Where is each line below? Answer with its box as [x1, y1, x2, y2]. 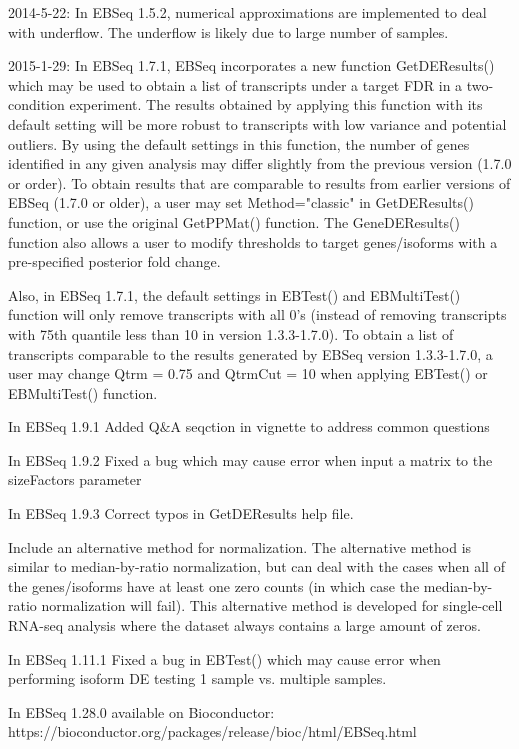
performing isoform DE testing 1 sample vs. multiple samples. [8, 668, 387, 689]
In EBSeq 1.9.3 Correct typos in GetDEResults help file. [8, 503, 354, 524]
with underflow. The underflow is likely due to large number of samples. [8, 21, 449, 42]
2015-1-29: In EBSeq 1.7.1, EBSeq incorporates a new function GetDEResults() [8, 55, 495, 76]
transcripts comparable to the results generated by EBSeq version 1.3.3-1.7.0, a [8, 343, 493, 364]
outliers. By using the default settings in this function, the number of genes [8, 133, 470, 154]
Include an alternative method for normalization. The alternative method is [8, 536, 472, 557]
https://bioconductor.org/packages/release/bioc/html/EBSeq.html [8, 721, 417, 742]
